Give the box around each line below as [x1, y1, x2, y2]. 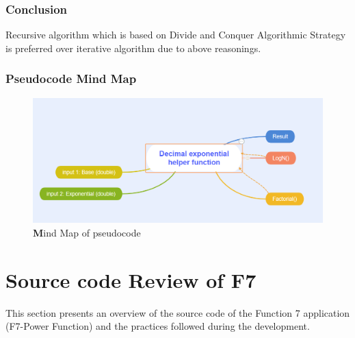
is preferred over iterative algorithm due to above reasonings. [5, 40, 261, 55]
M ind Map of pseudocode [33, 225, 141, 239]
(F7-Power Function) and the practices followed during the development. [5, 319, 310, 333]
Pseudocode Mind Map [5, 70, 137, 87]
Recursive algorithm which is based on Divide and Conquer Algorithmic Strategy [5, 27, 346, 42]
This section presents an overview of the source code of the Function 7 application [5, 305, 350, 319]
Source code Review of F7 [5, 265, 257, 293]
